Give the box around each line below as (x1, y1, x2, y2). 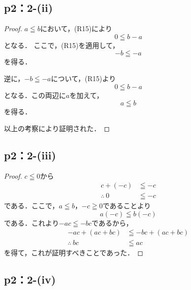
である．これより (4, 217, 59, 228)
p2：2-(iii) (4, 147, 56, 162)
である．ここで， (4, 200, 59, 211)
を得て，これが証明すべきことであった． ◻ (4, 247, 144, 258)
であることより (103, 200, 151, 211)
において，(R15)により (40, 23, 113, 34)
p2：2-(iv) (4, 272, 56, 287)
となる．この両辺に (4, 90, 66, 100)
